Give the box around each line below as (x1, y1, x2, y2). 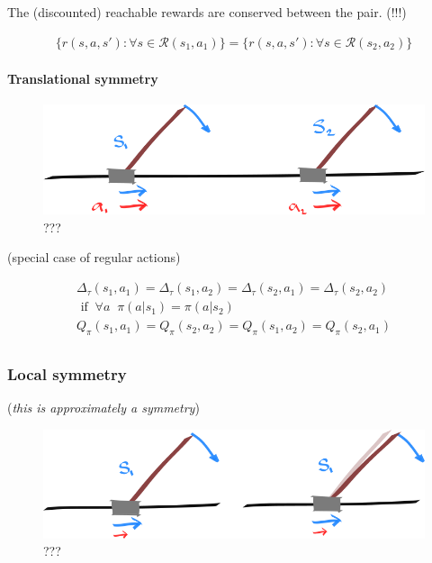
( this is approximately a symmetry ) (7, 398, 200, 417)
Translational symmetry (7, 69, 158, 88)
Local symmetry (7, 362, 127, 385)
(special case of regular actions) (7, 248, 181, 267)
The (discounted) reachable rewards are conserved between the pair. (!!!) (7, 3, 407, 21)
